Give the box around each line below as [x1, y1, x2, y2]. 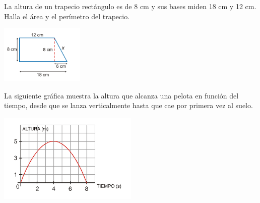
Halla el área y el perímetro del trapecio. [4, 11, 130, 21]
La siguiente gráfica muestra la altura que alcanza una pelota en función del [4, 90, 239, 100]
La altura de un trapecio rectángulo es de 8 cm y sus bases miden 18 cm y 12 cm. [4, 1, 256, 11]
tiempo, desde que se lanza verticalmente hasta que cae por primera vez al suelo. [4, 100, 253, 111]
